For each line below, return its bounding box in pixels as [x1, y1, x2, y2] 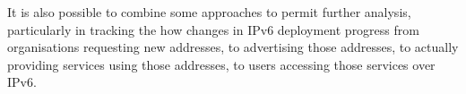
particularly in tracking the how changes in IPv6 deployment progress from [7, 20, 419, 38]
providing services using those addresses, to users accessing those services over [7, 55, 436, 73]
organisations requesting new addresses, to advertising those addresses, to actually [7, 38, 459, 56]
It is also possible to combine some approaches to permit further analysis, [7, 3, 411, 21]
